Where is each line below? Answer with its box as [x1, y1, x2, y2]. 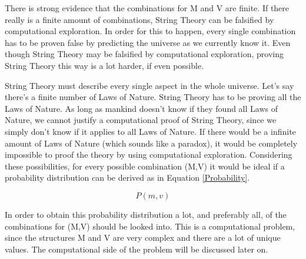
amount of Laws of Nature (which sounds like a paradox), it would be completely [5, 137, 298, 149]
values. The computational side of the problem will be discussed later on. [5, 243, 268, 255]
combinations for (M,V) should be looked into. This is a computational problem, [5, 220, 295, 232]
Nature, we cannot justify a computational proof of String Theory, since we [5, 114, 277, 126]
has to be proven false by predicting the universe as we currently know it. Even [5, 36, 291, 48]
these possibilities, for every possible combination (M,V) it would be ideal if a [5, 160, 285, 172]
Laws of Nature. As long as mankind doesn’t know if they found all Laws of [5, 102, 278, 114]
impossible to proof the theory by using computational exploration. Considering [5, 148, 292, 161]
